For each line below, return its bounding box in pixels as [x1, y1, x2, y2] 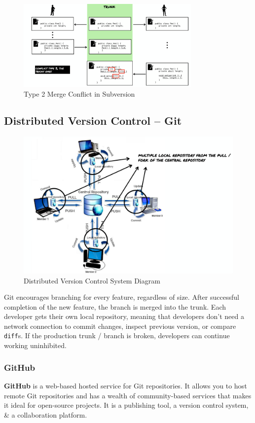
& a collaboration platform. [4, 409, 87, 420]
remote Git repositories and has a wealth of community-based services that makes [4, 390, 252, 400]
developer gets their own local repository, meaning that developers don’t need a [4, 311, 244, 321]
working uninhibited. [4, 340, 67, 351]
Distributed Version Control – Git [4, 112, 182, 128]
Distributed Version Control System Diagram [24, 275, 160, 285]
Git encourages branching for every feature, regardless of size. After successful [4, 292, 239, 302]
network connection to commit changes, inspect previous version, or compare [4, 320, 236, 331]
